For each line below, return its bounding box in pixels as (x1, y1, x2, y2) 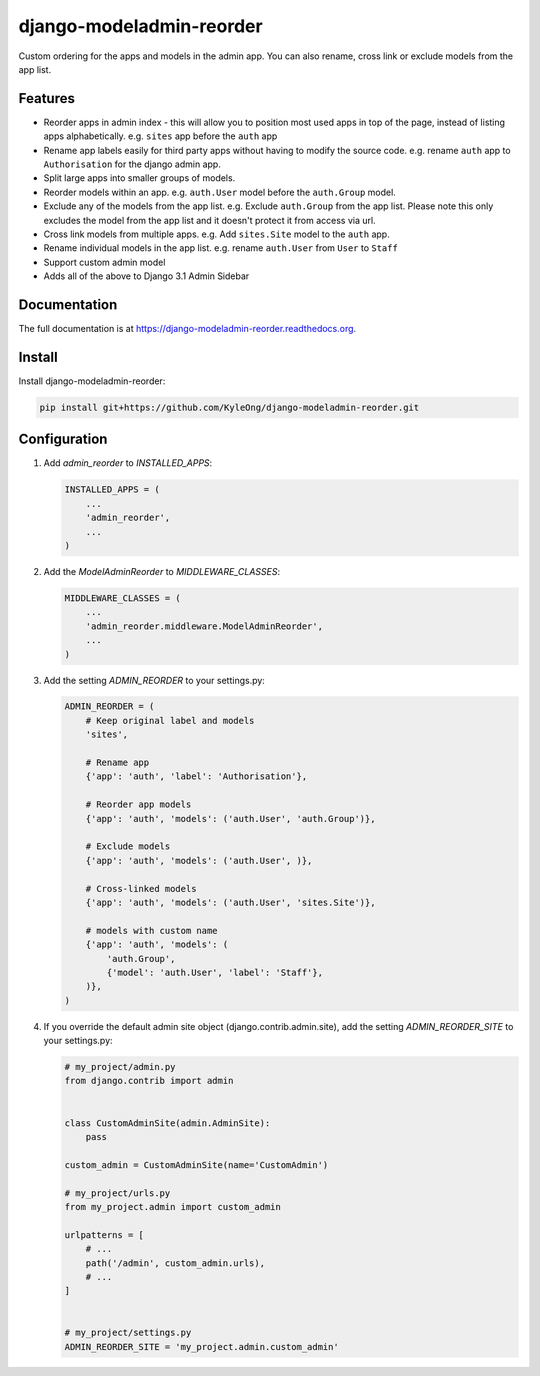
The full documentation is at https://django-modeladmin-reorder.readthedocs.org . (18, 323, 357, 335)
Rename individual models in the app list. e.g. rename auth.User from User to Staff (43, 242, 399, 254)
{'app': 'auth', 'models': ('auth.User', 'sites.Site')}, (85, 896, 376, 908)
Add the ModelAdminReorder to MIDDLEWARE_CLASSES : (43, 565, 280, 577)
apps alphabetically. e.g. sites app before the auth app (43, 130, 278, 142)
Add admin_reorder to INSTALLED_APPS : (43, 457, 213, 469)
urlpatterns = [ (64, 1229, 145, 1240)
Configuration (18, 431, 108, 448)
